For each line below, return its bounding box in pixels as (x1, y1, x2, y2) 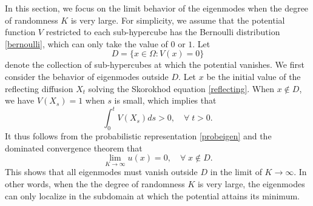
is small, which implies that (114, 94, 217, 107)
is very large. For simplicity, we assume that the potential (70, 13, 285, 26)
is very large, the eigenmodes (197, 178, 305, 190)
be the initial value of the (206, 70, 301, 82)
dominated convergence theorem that (5, 141, 143, 154)
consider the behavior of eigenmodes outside (5, 70, 169, 82)
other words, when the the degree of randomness (5, 178, 185, 190)
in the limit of (210, 165, 262, 178)
